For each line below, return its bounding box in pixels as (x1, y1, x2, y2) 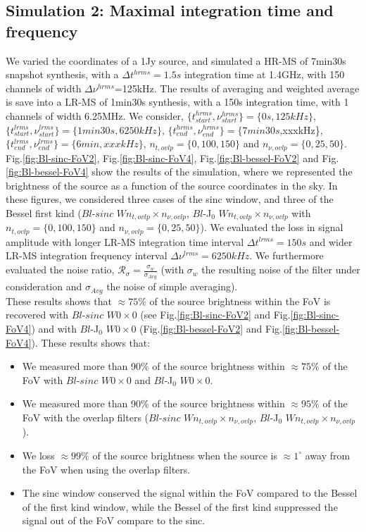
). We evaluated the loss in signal (200, 220, 343, 235)
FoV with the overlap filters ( (22, 409, 149, 424)
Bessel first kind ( (6, 205, 82, 220)
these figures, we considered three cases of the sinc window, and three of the (6, 192, 334, 206)
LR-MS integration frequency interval (6, 248, 168, 263)
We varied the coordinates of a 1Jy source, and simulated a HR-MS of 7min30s (6, 53, 346, 68)
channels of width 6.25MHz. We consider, (6, 108, 184, 123)
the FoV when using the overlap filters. (22, 462, 191, 476)
